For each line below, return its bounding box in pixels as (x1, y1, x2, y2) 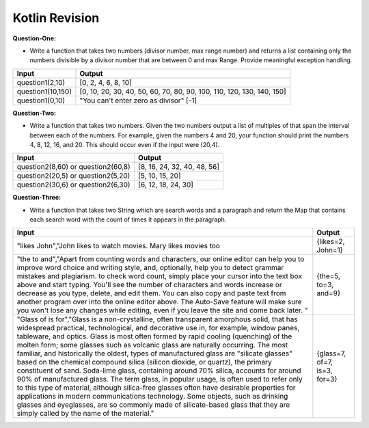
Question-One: (12, 34, 57, 42)
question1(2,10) (16, 77, 66, 87)
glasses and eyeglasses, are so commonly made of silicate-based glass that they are (16, 400, 290, 410)
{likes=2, (316, 237, 345, 246)
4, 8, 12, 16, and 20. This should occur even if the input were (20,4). (29, 140, 220, 148)
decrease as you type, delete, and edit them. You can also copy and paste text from (16, 289, 286, 298)
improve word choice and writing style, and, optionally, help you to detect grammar (16, 263, 284, 273)
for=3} (316, 375, 338, 384)
